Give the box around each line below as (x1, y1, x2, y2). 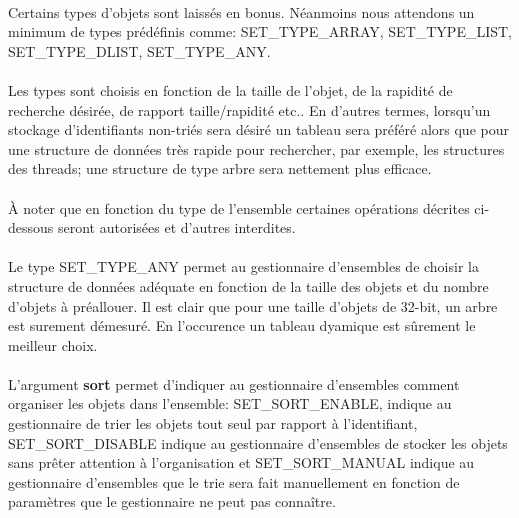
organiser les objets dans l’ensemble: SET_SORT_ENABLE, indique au (8, 393, 452, 414)
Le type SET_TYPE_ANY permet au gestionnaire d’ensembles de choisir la (8, 256, 479, 277)
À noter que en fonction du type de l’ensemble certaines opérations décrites (8, 197, 470, 218)
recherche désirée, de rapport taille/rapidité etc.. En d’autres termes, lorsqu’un (8, 99, 491, 120)
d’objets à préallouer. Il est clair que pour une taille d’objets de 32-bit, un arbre (8, 295, 498, 316)
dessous (8, 217, 54, 238)
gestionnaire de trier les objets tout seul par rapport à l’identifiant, (8, 413, 418, 434)
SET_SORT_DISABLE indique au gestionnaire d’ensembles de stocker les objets (8, 432, 508, 453)
